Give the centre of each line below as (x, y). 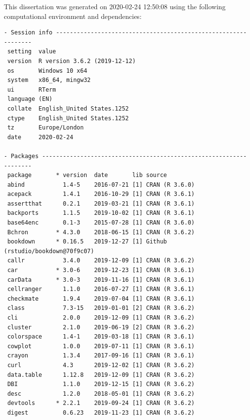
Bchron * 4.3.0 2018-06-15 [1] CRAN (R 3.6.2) (101, 232)
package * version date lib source (87, 175)
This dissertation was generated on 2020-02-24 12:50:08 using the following (115, 6)
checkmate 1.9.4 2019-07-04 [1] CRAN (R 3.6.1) (101, 299)
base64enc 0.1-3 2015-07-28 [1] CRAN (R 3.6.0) (101, 223)
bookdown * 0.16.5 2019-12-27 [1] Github (87, 242)
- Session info (28, 33)
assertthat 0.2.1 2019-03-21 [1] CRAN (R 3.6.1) (101, 203)
